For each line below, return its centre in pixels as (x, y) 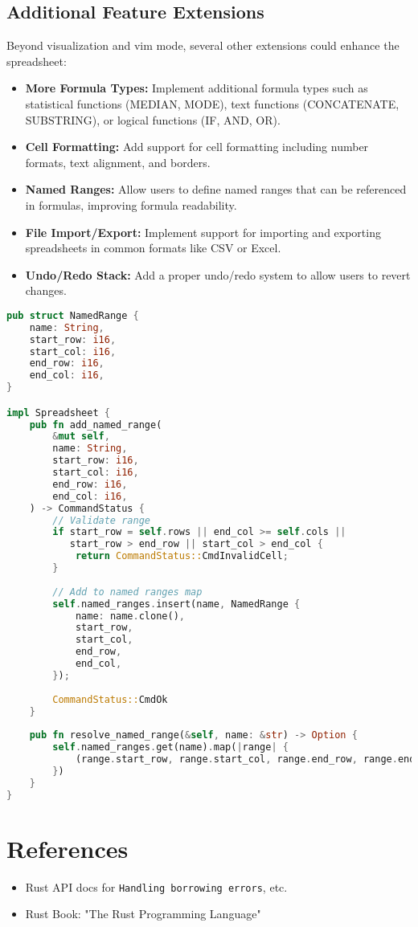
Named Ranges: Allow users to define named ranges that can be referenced (216, 189)
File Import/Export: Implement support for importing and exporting (203, 232)
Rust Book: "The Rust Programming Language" (143, 914)
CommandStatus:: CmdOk (110, 699)
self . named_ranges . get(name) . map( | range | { (170, 747)
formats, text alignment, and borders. (118, 162)
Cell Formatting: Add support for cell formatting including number (197, 147)
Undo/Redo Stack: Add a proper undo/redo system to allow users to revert (218, 274)
